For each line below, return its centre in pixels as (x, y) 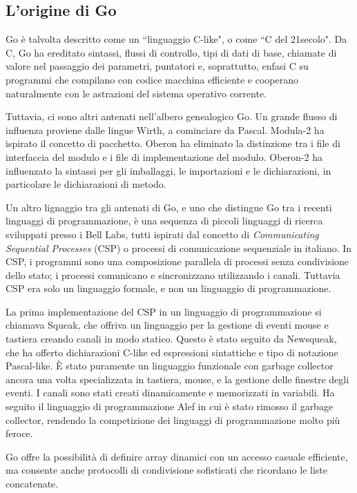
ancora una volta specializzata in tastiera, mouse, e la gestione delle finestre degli (177, 379)
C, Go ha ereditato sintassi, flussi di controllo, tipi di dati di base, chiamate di (171, 52)
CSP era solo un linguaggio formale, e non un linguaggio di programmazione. (168, 288)
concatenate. (32, 484)
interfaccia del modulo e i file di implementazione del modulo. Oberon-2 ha (164, 156)
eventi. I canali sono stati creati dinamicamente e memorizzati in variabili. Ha (170, 393)
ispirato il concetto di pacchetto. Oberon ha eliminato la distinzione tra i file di (173, 143)
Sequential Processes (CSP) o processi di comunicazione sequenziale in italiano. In (179, 248)
